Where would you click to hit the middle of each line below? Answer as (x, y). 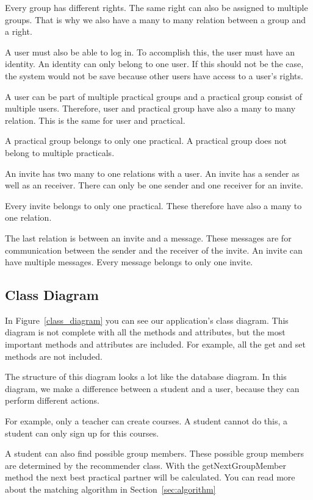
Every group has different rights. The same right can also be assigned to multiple (156, 7)
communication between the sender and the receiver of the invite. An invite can (154, 250)
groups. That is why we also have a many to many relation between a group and (156, 19)
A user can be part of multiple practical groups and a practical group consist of (154, 96)
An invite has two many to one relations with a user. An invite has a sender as (152, 173)
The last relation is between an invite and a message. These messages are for (148, 237)
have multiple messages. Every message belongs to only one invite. (129, 262)
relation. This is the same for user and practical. (95, 120)
